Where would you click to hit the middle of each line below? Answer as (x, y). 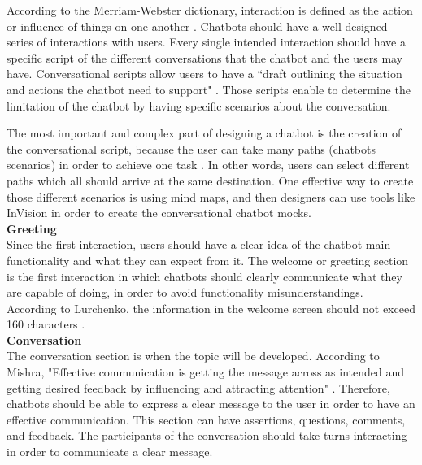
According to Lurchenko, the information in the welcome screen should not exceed (211, 308)
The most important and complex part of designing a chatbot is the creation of (204, 133)
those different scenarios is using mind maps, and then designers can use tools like (211, 196)
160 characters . (46, 324)
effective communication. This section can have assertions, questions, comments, (206, 419)
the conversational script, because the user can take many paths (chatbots (191, 148)
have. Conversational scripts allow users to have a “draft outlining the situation (204, 74)
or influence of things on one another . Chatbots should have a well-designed (197, 26)
